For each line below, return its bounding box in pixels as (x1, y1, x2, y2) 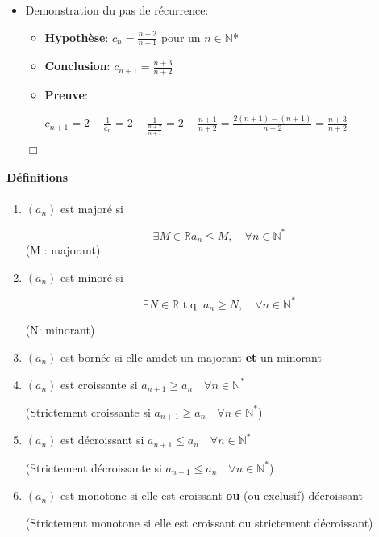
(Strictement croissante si (25, 403, 151, 420)
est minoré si (60, 268, 123, 285)
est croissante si (60, 375, 138, 392)
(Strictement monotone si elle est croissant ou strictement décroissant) (25, 514, 373, 531)
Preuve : (44, 86, 88, 103)
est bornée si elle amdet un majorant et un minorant (60, 348, 322, 365)
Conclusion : (44, 57, 110, 74)
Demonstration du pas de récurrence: (25, 2, 209, 18)
